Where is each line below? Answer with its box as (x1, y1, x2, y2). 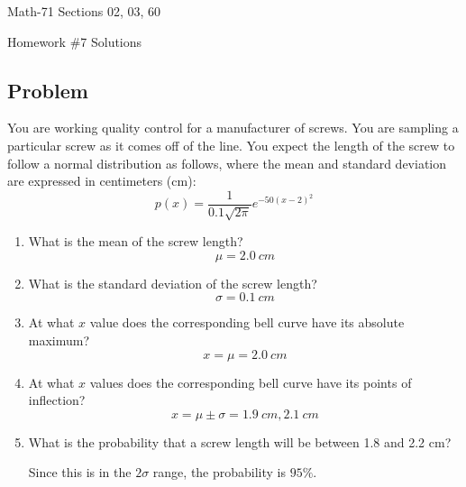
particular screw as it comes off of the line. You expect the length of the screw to (7, 135, 455, 154)
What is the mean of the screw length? (28, 232, 243, 251)
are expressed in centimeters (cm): (7, 171, 196, 190)
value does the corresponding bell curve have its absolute (89, 313, 405, 332)
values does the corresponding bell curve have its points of (89, 372, 412, 391)
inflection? (28, 391, 86, 409)
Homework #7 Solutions (7, 32, 142, 51)
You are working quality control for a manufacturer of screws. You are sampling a (7, 118, 459, 137)
